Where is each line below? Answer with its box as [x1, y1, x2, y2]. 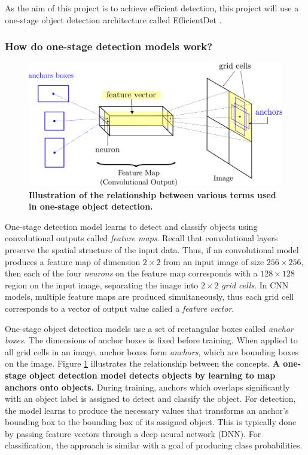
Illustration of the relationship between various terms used [29, 188, 276, 201]
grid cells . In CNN [221, 278, 289, 291]
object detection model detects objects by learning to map [29, 368, 276, 381]
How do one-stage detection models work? [5, 39, 213, 54]
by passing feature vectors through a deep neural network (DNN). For [5, 427, 261, 439]
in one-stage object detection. [29, 200, 153, 213]
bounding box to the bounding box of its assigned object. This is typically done [5, 416, 297, 428]
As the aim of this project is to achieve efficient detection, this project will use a [5, 2, 299, 14]
